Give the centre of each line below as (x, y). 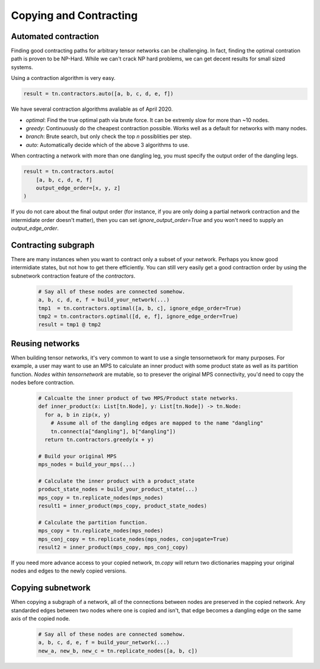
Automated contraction (55, 36)
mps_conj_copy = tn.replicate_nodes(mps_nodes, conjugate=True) (134, 539)
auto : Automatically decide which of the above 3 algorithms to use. (108, 144)
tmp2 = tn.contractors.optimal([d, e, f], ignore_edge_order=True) (138, 316)
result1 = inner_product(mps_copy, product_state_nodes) (123, 506)
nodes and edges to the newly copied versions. (69, 571)
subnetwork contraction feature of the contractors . (73, 276)
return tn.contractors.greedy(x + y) (99, 439)
